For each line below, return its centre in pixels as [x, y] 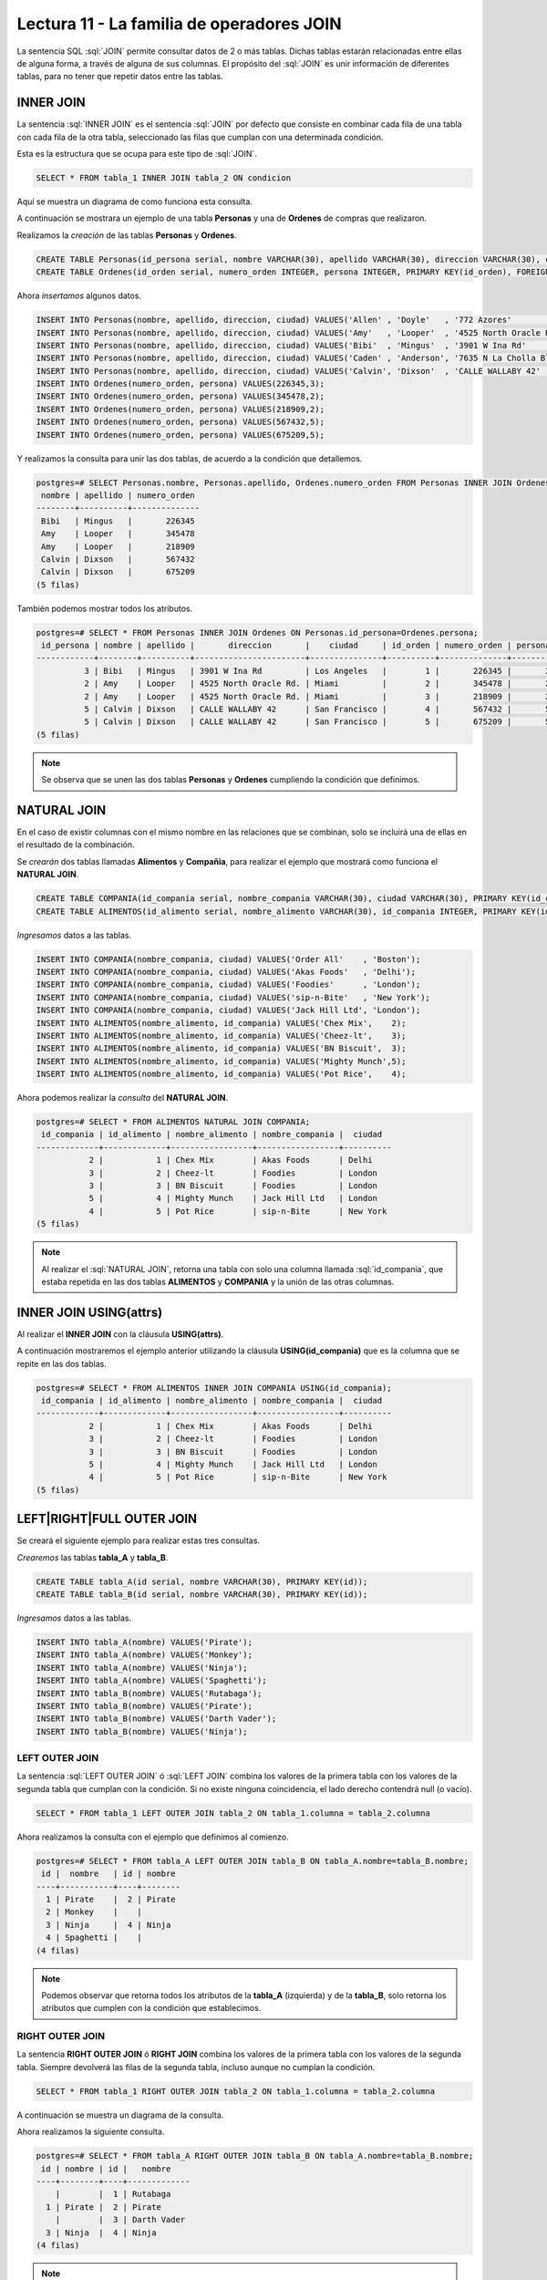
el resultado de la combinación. [76, 845]
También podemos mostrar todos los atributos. [105, 608]
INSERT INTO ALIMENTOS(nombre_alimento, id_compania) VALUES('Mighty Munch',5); [221, 1061]
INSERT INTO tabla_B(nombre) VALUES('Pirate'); [144, 1706]
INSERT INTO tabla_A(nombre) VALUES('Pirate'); [144, 1643]
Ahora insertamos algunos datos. [79, 295]
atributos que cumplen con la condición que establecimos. [151, 2008]
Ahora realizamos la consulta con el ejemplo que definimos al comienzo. [153, 1837]
